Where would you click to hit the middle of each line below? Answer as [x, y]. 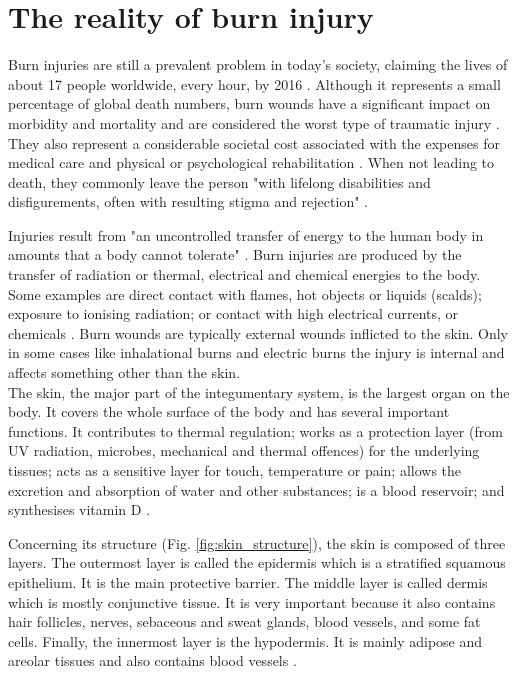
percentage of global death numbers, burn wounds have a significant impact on [249, 103]
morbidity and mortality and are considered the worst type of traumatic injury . [254, 122]
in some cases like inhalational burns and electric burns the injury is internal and [256, 352]
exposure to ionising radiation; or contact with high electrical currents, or [233, 313]
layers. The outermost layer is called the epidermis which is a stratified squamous [257, 562]
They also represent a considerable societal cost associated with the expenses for [254, 142]
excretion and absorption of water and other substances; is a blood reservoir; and [256, 489]
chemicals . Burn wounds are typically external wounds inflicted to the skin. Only [258, 332]
